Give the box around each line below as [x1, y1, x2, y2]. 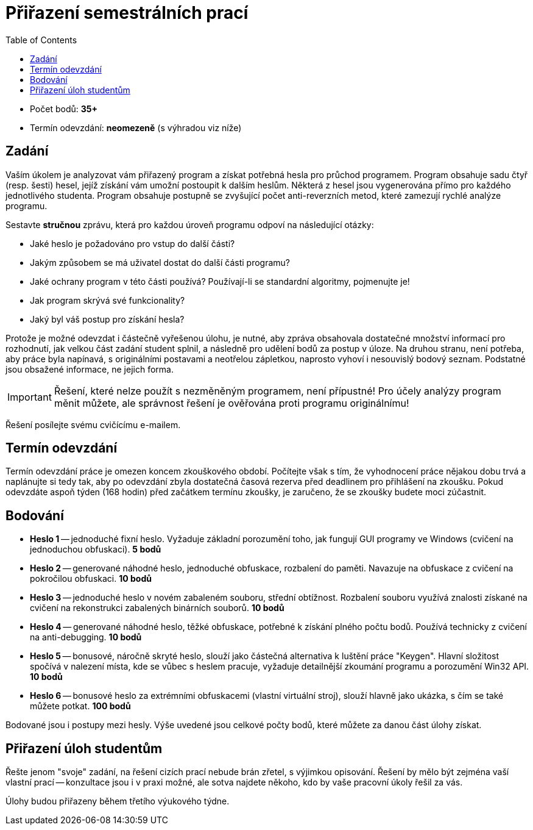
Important [7, 390, 52, 403]
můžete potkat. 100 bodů [30, 701, 131, 712]
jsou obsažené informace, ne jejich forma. [5, 363, 174, 374]
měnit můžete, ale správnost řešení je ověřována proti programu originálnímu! [54, 396, 409, 409]
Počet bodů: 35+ [30, 103, 97, 114]
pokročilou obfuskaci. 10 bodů [30, 573, 152, 584]
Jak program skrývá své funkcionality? [30, 295, 185, 306]
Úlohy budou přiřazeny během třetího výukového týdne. [5, 796, 230, 807]
